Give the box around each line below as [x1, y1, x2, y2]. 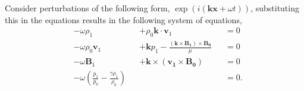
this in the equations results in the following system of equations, [5, 13, 242, 26]
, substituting [250, 2, 299, 14]
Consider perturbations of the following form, [5, 2, 170, 14]
